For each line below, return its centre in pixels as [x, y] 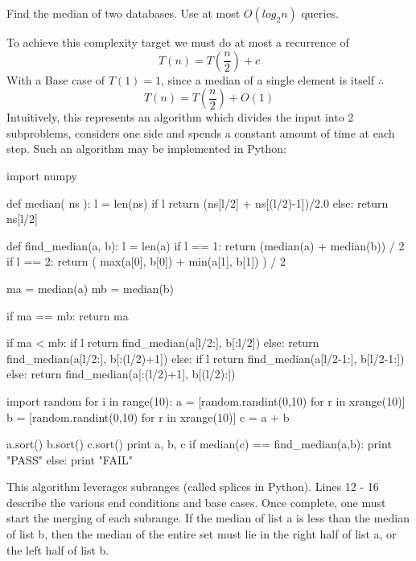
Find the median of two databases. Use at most [124, 13]
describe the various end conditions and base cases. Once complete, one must [196, 502]
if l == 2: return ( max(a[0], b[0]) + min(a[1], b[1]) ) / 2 [146, 261]
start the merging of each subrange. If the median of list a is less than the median [208, 518]
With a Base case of [56, 79]
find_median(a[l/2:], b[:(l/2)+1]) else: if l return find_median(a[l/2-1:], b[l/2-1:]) [206, 358]
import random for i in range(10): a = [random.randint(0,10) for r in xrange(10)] [206, 400]
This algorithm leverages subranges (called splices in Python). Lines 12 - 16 [193, 487]
